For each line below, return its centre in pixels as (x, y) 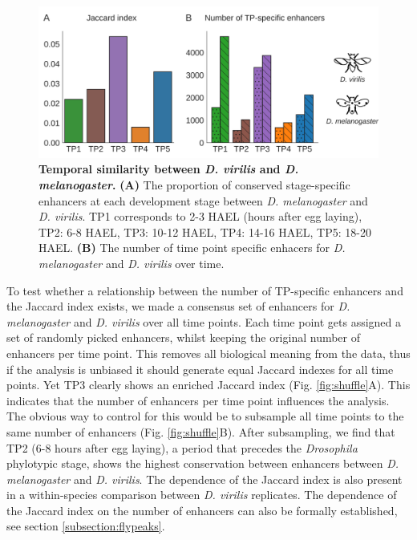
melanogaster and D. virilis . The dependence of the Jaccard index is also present (204, 479)
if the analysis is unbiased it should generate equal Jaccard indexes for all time (200, 369)
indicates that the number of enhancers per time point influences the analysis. (198, 400)
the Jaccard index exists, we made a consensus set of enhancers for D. (178, 306)
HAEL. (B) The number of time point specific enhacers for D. (192, 248)
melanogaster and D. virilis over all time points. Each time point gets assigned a (204, 321)
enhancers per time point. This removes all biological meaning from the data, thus (208, 353)
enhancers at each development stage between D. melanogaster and (203, 200)
